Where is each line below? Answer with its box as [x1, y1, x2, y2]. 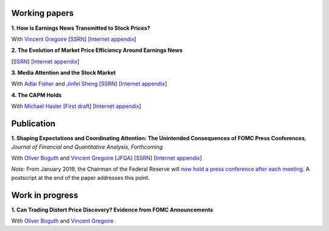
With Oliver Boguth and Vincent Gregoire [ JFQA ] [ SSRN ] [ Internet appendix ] [11, 154, 202, 162]
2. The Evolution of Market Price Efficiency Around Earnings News [11, 46, 183, 54]
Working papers [11, 8, 74, 18]
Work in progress [11, 190, 79, 201]
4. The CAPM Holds [11, 91, 62, 99]
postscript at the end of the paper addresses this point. [11, 174, 150, 181]
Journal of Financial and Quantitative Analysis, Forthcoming [11, 143, 163, 151]
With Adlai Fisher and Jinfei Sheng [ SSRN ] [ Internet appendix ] [11, 80, 168, 88]
